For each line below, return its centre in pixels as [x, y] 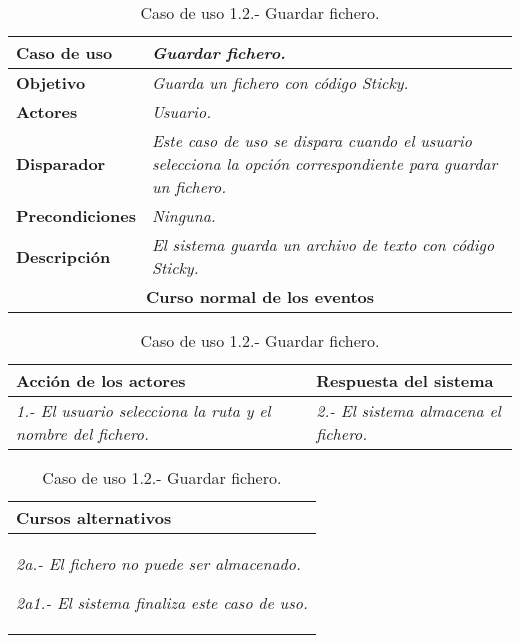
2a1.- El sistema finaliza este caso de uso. [162, 602]
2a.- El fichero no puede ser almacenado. [158, 563]
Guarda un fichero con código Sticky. [280, 82]
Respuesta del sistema [405, 380]
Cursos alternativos [94, 517]
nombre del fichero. [82, 433]
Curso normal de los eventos [260, 296]
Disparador [61, 163]
